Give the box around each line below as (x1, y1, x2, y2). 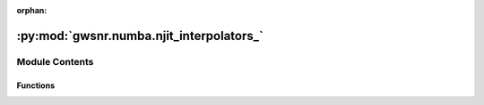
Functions (16, 80, 56, 91)
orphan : (16, 5, 48, 15)
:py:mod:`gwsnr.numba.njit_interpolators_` (16, 28, 264, 44)
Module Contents (16, 55, 94, 68)
